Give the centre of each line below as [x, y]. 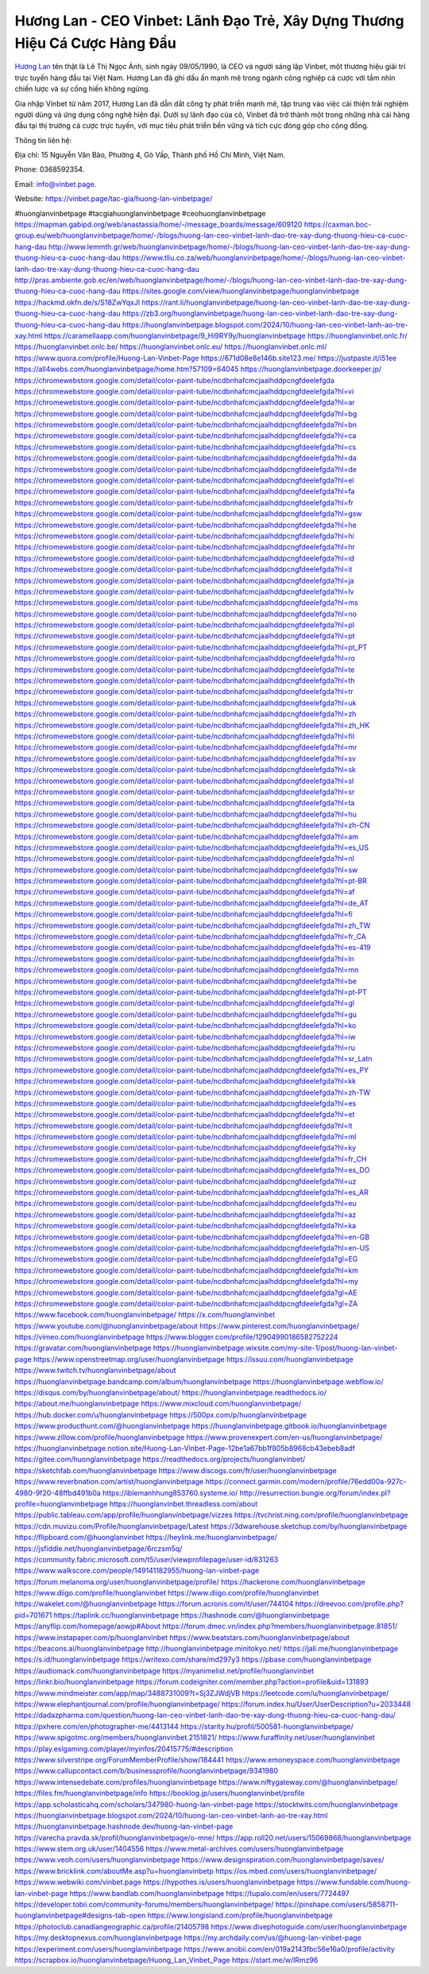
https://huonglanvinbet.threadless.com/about [184, 1503]
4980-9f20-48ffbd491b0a [58, 1493]
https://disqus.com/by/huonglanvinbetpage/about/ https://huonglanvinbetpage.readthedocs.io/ [171, 1393]
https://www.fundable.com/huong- [354, 1882]
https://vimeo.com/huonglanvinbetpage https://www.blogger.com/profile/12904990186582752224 [176, 1337]
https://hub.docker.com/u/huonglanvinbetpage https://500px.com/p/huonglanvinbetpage [161, 1414]
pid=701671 [33, 1615]
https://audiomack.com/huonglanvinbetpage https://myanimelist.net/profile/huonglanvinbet [164, 1670]
